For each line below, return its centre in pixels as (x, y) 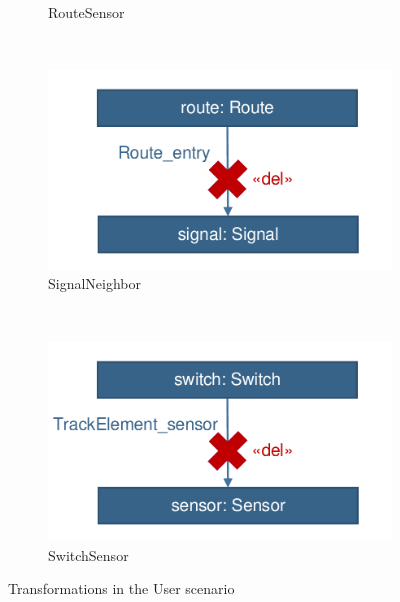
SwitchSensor (88, 554)
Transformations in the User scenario (121, 588)
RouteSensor (86, 12)
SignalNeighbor (95, 283)
